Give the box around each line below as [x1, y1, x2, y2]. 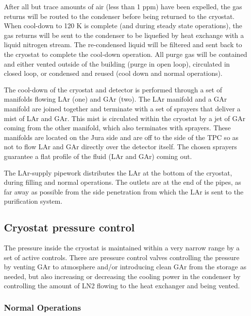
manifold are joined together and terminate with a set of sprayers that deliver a [4, 103, 241, 113]
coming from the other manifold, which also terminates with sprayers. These [4, 123, 231, 133]
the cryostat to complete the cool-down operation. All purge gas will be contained [4, 49, 248, 59]
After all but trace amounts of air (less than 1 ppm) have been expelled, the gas [4, 1, 242, 11]
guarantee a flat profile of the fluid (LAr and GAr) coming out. [4, 151, 192, 161]
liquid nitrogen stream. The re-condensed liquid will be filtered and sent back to [4, 39, 242, 50]
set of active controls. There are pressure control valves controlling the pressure [4, 252, 239, 262]
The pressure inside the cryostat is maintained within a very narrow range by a [4, 243, 240, 253]
